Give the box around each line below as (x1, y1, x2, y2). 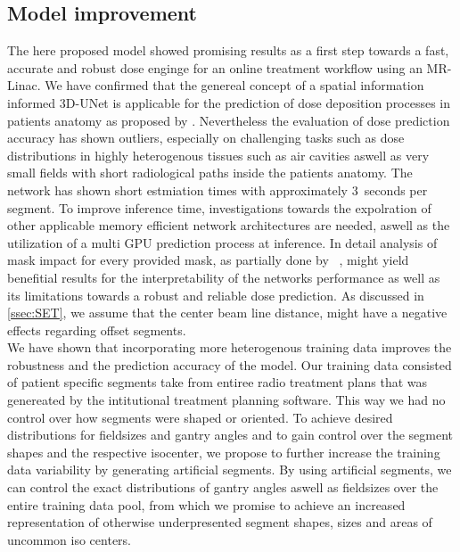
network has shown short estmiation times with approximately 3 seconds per (7, 180, 428, 199)
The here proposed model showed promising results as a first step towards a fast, (7, 41, 449, 60)
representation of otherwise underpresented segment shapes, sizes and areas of (7, 513, 432, 531)
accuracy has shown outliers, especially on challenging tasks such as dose (7, 128, 405, 147)
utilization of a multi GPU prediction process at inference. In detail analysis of (7, 233, 438, 251)
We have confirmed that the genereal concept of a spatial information (45, 76, 424, 95)
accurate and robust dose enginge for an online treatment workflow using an (7, 58, 423, 77)
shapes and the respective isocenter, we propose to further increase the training (7, 442, 440, 461)
